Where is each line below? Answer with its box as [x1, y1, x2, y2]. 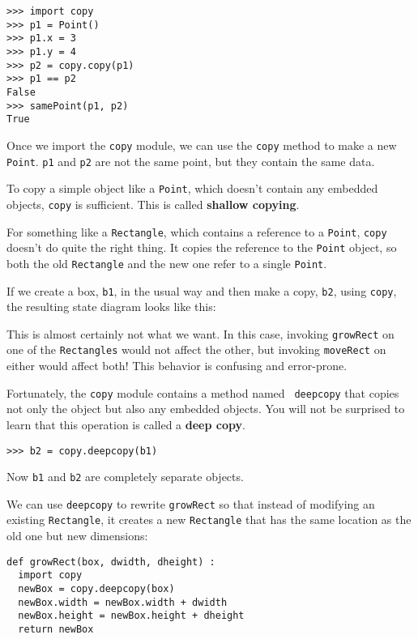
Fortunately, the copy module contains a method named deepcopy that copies [6, 384, 399, 401]
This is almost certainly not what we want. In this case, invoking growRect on [6, 325, 395, 342]
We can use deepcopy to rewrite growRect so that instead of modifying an [6, 495, 375, 512]
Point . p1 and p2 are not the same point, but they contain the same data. [6, 152, 375, 169]
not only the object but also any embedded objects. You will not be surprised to [6, 400, 405, 417]
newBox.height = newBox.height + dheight [18, 610, 245, 622]
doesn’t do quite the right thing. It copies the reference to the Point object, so [6, 239, 397, 256]
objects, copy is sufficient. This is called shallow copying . [6, 195, 300, 212]
